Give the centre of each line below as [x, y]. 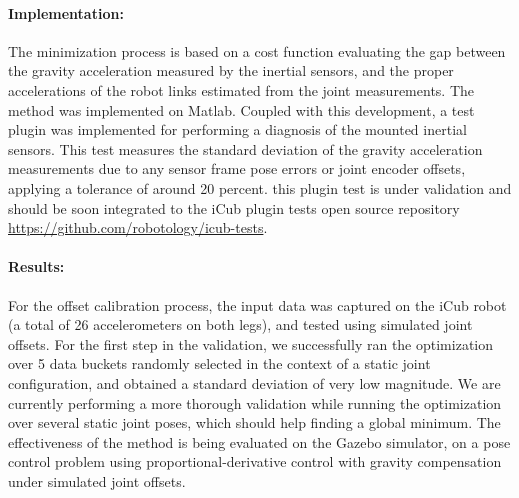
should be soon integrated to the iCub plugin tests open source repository [234, 207]
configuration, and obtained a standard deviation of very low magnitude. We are [254, 382]
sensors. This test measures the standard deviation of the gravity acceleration [245, 148]
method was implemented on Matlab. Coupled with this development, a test [241, 109]
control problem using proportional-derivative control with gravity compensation [255, 461]
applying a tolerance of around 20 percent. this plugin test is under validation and [260, 187]
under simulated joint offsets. [97, 480]
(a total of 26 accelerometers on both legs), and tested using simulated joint [240, 324]
